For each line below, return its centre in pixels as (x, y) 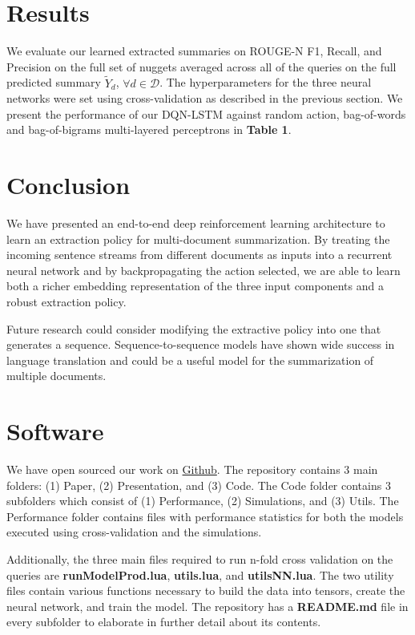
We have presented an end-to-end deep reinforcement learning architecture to (196, 223)
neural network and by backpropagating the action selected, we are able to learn (203, 270)
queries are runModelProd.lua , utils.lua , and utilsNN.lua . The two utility (200, 574)
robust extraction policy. (66, 301)
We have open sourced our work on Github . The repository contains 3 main (192, 469)
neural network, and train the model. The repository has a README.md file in (207, 606)
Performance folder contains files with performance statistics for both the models (205, 516)
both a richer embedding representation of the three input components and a (195, 286)
